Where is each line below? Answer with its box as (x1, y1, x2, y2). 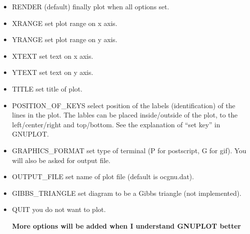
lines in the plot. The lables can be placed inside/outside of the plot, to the (12, 110, 238, 120)
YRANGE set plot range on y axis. (12, 34, 117, 45)
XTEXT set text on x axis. (12, 50, 93, 61)
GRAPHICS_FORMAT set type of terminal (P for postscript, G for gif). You (12, 145, 247, 155)
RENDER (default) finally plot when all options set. (12, 1, 169, 11)
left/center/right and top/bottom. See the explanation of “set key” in (12, 119, 221, 129)
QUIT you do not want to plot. (12, 204, 106, 214)
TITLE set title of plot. (12, 83, 83, 94)
